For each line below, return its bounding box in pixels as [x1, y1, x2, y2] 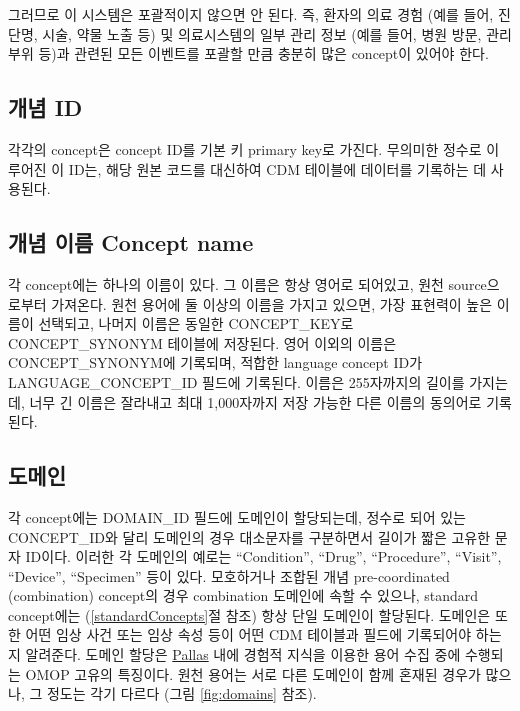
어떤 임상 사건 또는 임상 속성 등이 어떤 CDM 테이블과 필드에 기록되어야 [25, 624, 472, 645]
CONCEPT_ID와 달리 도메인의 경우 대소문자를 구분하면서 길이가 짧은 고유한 [8, 526, 491, 547]
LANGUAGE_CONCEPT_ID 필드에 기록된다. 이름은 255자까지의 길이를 [8, 371, 465, 392]
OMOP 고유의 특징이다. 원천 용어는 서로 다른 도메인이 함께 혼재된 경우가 [25, 663, 481, 684]
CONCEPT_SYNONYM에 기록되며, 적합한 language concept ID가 [8, 352, 423, 373]
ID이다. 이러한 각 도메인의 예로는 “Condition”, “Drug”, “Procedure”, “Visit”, [25, 546, 502, 567]
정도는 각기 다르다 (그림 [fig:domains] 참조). [46, 683, 317, 704]
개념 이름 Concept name [8, 227, 254, 258]
